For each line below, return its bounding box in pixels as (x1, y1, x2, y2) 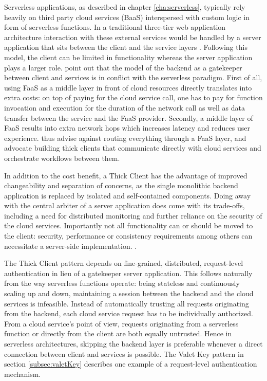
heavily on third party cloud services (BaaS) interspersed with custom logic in (4, 11, 250, 22)
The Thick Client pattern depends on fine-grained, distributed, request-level (4, 258, 243, 268)
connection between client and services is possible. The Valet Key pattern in (4, 348, 244, 359)
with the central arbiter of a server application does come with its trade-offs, (4, 200, 245, 211)
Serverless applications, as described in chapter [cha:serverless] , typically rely (4, 2, 245, 12)
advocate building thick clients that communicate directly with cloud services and (4, 142, 261, 153)
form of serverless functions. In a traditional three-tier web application (4, 22, 226, 32)
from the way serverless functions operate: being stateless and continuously (4, 278, 240, 288)
